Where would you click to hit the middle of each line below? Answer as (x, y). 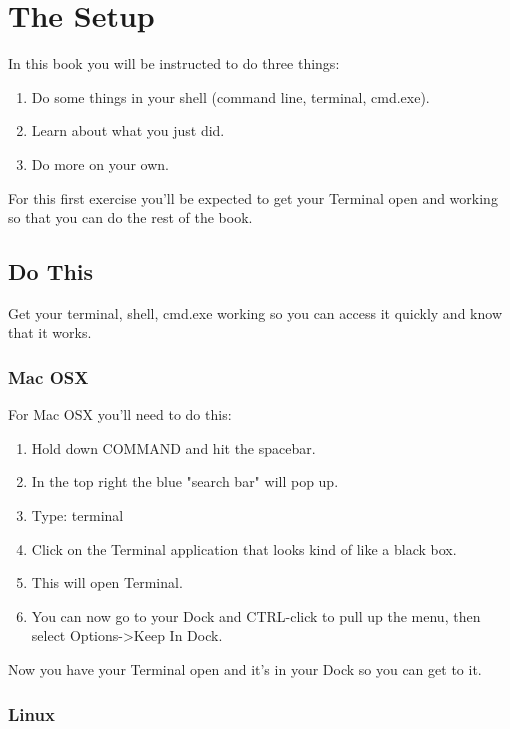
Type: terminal (77, 515)
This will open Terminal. (107, 582)
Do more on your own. (100, 163)
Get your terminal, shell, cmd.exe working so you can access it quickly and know (255, 312)
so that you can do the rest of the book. (130, 217)
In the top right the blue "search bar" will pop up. (185, 481)
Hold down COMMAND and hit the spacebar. (173, 447)
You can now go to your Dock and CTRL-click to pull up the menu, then (256, 615)
